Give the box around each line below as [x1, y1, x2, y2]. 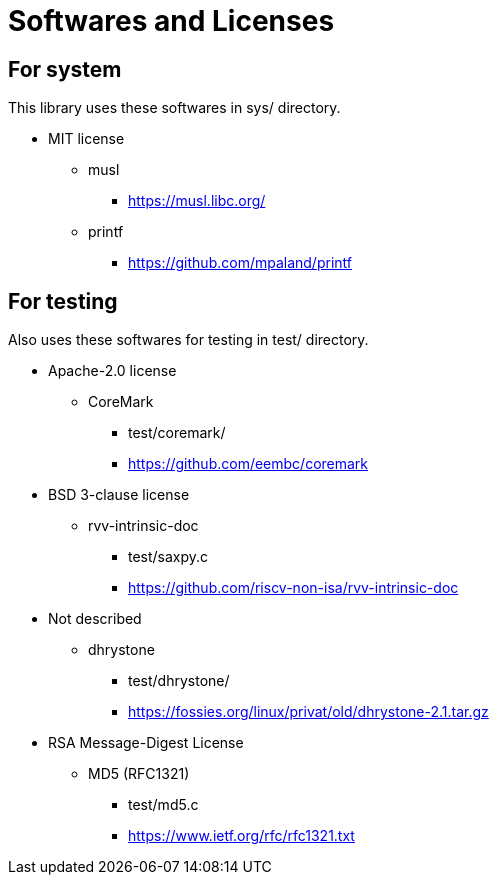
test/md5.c [128, 796, 199, 814]
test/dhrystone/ [128, 672, 230, 690]
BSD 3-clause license [48, 486, 190, 504]
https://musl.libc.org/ [128, 192, 266, 210]
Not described [48, 610, 142, 628]
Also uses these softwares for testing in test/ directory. [8, 331, 369, 349]
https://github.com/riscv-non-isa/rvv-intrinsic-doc [128, 579, 459, 597]
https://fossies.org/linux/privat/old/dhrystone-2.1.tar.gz [128, 703, 489, 721]
